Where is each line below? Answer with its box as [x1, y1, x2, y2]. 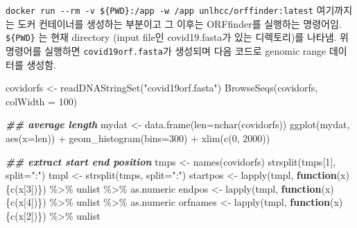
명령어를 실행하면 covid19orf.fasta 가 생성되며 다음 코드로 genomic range [6, 43, 326, 58]
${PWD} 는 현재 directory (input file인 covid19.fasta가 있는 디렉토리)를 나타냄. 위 [6, 30, 349, 44]
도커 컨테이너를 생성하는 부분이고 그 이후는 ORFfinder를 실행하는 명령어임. [17, 16, 342, 30]
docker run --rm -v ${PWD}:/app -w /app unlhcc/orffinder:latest [6, 6, 313, 16]
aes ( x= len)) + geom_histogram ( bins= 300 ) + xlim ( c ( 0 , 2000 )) [6, 130, 270, 145]
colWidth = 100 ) [6, 94, 78, 108]
